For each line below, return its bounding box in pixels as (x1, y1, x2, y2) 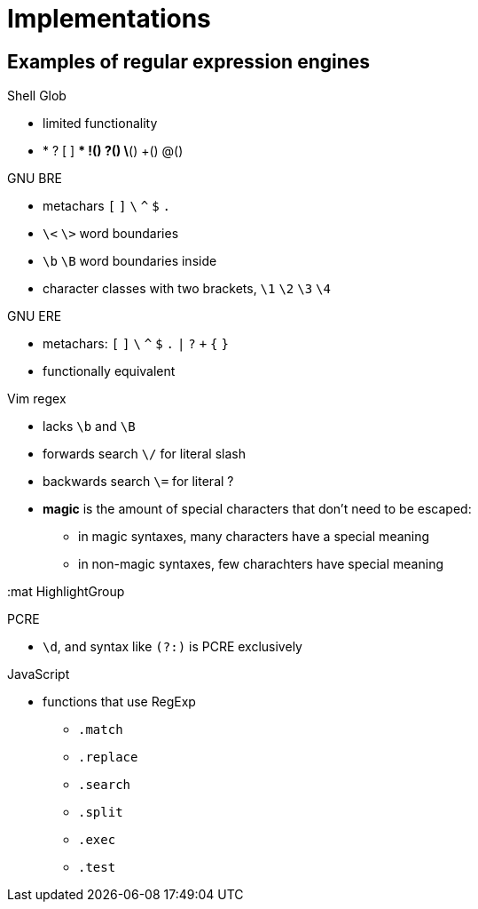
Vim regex (7, 391, 67, 407)
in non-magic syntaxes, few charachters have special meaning (78, 556, 444, 572)
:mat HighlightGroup (7, 584, 125, 600)
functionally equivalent (43, 363, 176, 379)
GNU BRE (7, 171, 62, 187)
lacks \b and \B (43, 419, 136, 435)
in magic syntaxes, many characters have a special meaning (78, 529, 430, 545)
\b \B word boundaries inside (43, 253, 217, 269)
